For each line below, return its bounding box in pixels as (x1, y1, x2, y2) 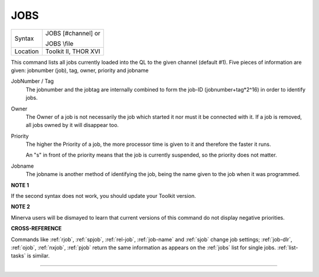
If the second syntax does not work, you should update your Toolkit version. (11, 193, 196, 200)
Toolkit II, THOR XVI (45, 47, 100, 56)
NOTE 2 (11, 203, 30, 210)
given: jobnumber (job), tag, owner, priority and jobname (11, 67, 149, 74)
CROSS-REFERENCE (11, 225, 62, 232)
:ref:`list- (277, 244, 298, 251)
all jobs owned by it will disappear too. (25, 122, 119, 129)
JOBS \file (45, 39, 74, 47)
